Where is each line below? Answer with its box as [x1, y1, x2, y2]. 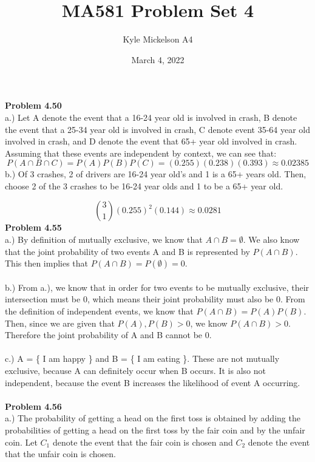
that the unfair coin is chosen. [5, 447, 116, 460]
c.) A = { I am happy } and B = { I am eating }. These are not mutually [5, 352, 280, 365]
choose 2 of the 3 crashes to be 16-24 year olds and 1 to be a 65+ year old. [5, 179, 283, 192]
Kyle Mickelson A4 [123, 33, 193, 46]
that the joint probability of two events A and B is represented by [5, 245, 250, 257]
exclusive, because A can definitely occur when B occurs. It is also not [5, 364, 266, 376]
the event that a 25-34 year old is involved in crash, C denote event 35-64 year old [5, 123, 311, 135]
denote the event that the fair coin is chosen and [52, 435, 233, 448]
